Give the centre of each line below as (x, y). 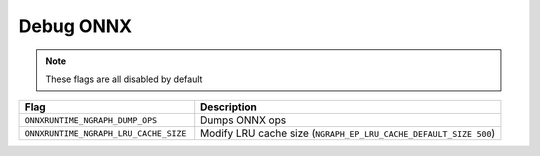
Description (228, 107)
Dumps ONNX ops (243, 120)
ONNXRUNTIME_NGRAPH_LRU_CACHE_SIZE (105, 133)
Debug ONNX (75, 26)
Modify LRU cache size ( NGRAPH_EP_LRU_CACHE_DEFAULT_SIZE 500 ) (348, 133)
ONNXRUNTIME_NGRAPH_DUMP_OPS (91, 120)
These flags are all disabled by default (124, 79)
